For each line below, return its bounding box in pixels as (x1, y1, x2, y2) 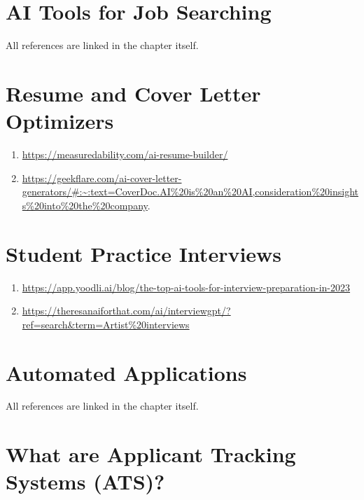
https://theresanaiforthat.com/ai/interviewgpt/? (22, 303, 231, 318)
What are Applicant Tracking (6, 440, 296, 468)
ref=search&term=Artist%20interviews (22, 317, 190, 331)
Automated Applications (6, 358, 247, 387)
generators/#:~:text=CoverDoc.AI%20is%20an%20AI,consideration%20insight (22, 184, 358, 199)
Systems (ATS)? (6, 467, 165, 496)
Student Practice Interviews (6, 239, 282, 268)
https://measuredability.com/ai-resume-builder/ (22, 147, 228, 162)
